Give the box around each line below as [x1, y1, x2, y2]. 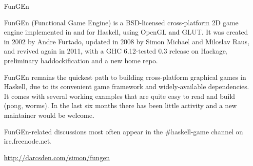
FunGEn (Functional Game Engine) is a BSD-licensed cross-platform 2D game [4, 17, 239, 27]
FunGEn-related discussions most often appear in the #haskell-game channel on [4, 126, 243, 136]
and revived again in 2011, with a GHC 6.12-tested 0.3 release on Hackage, [4, 46, 228, 56]
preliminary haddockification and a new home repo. [4, 55, 158, 65]
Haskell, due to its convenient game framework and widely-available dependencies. [4, 81, 249, 92]
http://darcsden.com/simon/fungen [4, 152, 110, 162]
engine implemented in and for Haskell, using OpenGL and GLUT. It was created [4, 27, 248, 37]
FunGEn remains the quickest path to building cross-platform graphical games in [4, 72, 246, 82]
